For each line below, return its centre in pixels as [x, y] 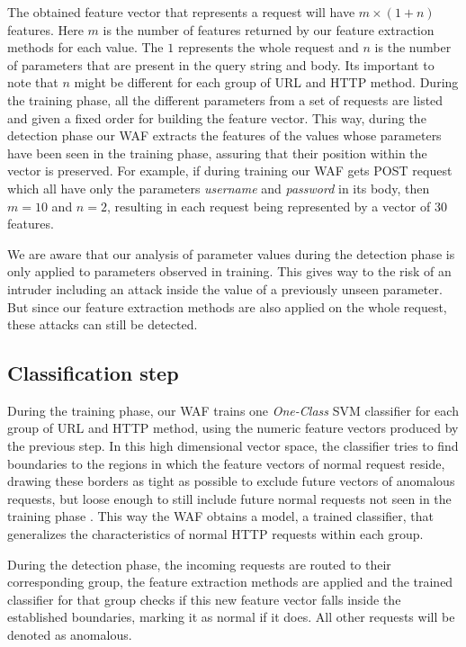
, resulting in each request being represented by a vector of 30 [277, 206]
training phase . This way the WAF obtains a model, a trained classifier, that [220, 516]
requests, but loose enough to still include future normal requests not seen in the [229, 498]
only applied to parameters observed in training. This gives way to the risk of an [229, 271]
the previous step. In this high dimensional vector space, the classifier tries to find [233, 446]
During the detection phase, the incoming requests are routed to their [199, 564]
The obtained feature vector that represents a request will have [181, 12]
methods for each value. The [85, 47]
